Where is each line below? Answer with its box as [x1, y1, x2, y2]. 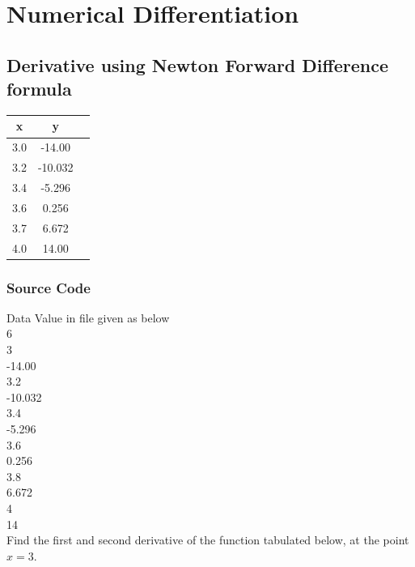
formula [6, 76, 72, 101]
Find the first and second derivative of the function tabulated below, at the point [6, 531, 409, 548]
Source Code [6, 277, 91, 297]
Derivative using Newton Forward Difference [6, 52, 388, 77]
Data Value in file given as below [6, 309, 170, 326]
